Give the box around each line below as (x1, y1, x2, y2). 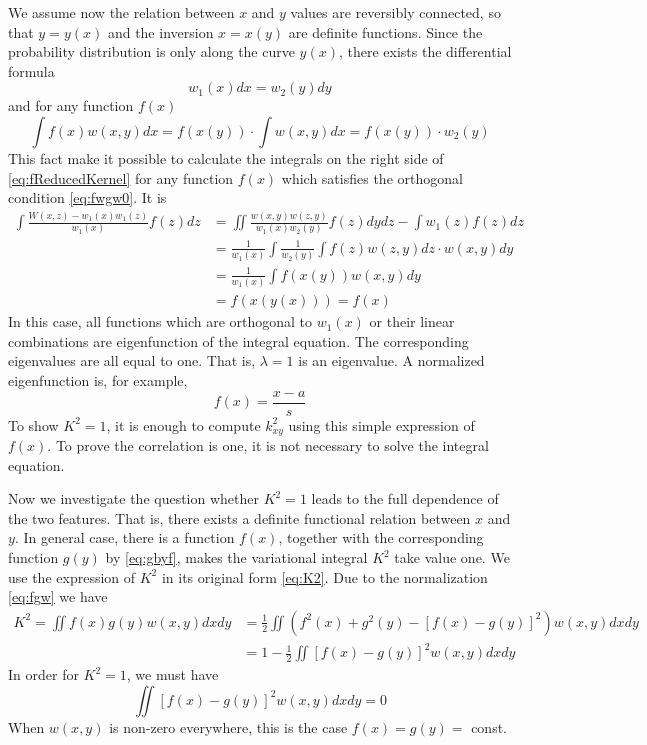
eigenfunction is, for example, (8, 369, 188, 390)
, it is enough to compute (106, 414, 261, 435)
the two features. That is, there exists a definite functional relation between (8, 507, 471, 528)
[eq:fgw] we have (8, 586, 108, 607)
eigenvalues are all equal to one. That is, (8, 350, 256, 371)
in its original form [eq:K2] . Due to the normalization (161, 566, 488, 587)
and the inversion (107, 21, 214, 42)
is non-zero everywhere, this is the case (109, 716, 348, 737)
